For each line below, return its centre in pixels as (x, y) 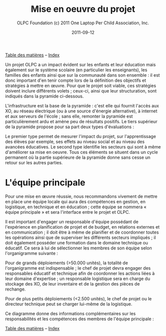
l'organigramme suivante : (32, 253)
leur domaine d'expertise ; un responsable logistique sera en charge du (78, 279)
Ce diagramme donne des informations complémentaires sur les (70, 313)
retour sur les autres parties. (34, 162)
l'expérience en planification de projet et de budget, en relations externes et (82, 227)
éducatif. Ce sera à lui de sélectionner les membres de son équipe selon (79, 248)
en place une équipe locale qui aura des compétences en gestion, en (75, 201)
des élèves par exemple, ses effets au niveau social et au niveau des (75, 142)
